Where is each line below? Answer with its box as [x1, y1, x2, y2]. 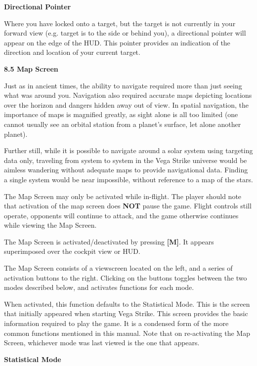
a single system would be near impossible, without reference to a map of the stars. [4, 174, 253, 184]
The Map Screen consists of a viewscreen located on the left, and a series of [4, 263, 233, 273]
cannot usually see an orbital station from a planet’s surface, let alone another [4, 119, 241, 129]
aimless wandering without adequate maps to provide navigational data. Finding [4, 164, 248, 175]
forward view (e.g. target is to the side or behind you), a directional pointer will [4, 28, 246, 38]
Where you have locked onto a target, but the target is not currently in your [4, 18, 236, 28]
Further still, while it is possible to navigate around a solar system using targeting [4, 145, 253, 156]
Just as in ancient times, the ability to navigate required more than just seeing [4, 80, 242, 90]
